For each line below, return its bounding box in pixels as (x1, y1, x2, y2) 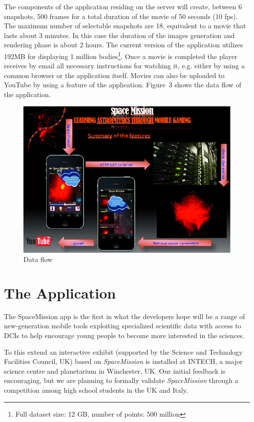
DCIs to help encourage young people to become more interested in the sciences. (4, 330, 245, 341)
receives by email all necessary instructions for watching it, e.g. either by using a (4, 60, 245, 71)
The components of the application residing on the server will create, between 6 (4, 1, 242, 11)
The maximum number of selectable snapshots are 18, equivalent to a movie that (4, 20, 246, 31)
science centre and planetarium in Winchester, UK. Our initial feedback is (4, 365, 226, 376)
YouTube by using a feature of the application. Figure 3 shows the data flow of (4, 80, 241, 90)
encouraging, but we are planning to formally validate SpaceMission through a (4, 375, 238, 385)
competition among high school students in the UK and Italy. (4, 385, 188, 395)
